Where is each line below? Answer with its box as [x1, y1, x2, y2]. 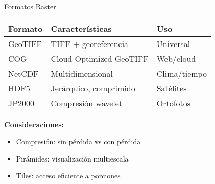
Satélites [156, 82, 187, 94]
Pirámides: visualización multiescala [16, 153, 129, 164]
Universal [156, 37, 190, 50]
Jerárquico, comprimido [51, 82, 135, 94]
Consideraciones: [4, 119, 64, 129]
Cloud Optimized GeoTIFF [51, 52, 149, 64]
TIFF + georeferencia [51, 37, 129, 50]
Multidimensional [51, 67, 113, 79]
